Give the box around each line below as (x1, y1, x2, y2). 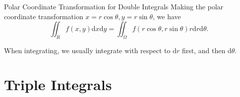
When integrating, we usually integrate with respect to (4, 45, 171, 55)
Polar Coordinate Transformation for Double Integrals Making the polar (4, 1, 224, 11)
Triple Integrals (4, 74, 112, 94)
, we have (153, 11, 181, 21)
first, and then (181, 45, 226, 55)
